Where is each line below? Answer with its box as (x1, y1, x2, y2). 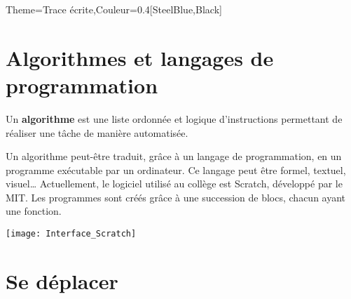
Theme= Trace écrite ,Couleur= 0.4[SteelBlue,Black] (6, 2, 222, 16)
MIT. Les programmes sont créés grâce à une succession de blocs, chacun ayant (6, 190, 346, 204)
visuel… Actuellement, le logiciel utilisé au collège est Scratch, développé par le (6, 176, 343, 191)
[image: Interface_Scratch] (6, 229, 137, 239)
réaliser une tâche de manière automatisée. (6, 125, 188, 140)
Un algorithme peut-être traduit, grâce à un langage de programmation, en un (6, 149, 342, 164)
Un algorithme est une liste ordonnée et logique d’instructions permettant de (6, 111, 343, 126)
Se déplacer (6, 266, 118, 295)
